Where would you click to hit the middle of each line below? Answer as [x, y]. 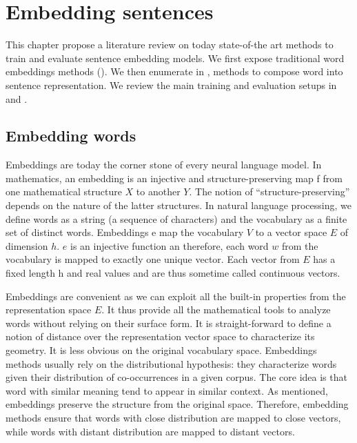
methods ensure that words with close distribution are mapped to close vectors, [173, 417]
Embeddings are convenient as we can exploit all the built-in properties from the [176, 296]
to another [158, 191]
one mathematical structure [64, 191]
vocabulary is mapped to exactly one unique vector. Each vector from [153, 259]
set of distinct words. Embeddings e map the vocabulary [125, 232]
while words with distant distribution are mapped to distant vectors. [150, 431]
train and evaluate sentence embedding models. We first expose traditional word [175, 58]
